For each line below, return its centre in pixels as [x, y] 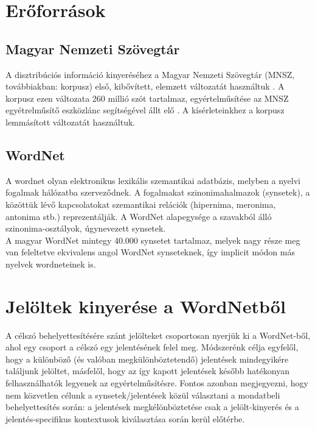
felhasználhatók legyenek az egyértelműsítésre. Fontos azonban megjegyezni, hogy [157, 383]
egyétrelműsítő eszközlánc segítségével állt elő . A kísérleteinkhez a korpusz [145, 110]
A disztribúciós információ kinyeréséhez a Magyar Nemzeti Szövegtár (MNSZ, [150, 74]
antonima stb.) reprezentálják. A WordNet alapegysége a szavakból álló [139, 216]
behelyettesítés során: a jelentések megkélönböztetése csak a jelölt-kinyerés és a [152, 407]
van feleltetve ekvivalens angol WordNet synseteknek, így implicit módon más [150, 252]
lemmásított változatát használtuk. [71, 122]
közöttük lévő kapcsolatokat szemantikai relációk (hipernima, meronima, [141, 204]
